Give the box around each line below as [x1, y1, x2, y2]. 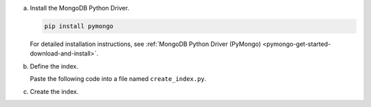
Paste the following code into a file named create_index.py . [30, 75, 207, 83]
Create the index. [30, 87, 79, 95]
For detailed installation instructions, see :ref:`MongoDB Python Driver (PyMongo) [30, 40, 261, 48]
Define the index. [30, 62, 78, 70]
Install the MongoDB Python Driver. [30, 4, 130, 12]
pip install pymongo [44, 22, 113, 30]
